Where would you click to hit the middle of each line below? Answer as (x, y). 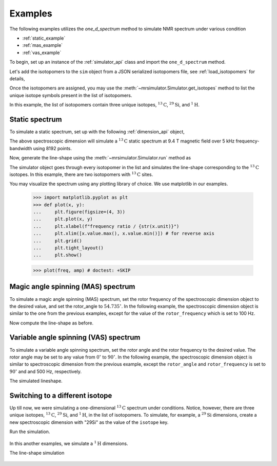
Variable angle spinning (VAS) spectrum (75, 338)
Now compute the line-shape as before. (52, 323)
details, (17, 78)
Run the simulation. (30, 432)
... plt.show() (57, 255)
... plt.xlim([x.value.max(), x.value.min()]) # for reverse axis (124, 234)
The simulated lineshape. (36, 381)
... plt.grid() (57, 241)
